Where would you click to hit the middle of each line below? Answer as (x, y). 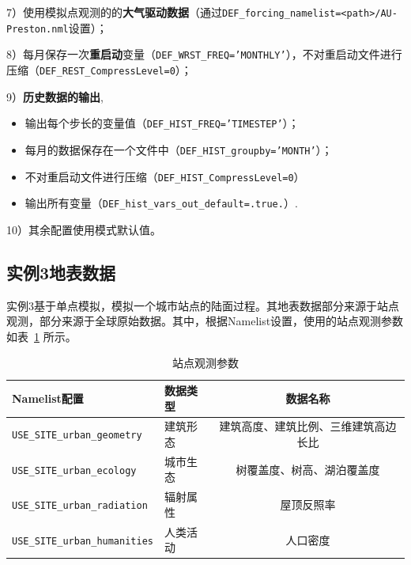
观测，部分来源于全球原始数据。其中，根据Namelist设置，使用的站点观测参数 (205, 321)
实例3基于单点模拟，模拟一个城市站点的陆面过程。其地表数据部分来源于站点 (203, 305)
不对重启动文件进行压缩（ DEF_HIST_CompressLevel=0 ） (165, 176)
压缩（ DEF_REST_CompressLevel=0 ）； (99, 69)
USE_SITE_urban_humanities (83, 541)
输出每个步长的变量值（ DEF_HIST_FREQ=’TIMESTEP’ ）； (162, 123)
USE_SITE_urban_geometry (77, 436)
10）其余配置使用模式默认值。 (84, 229)
